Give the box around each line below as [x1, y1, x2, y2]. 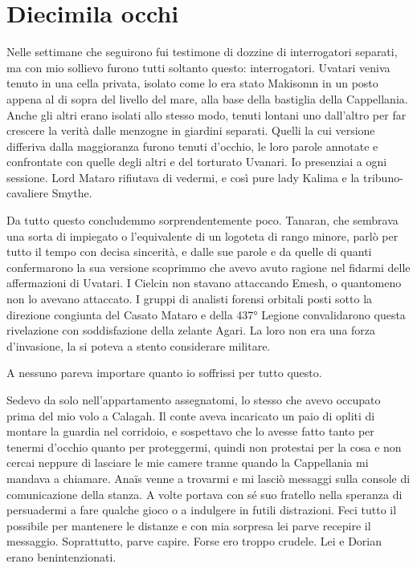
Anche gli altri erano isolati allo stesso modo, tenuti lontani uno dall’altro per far [6, 106, 407, 123]
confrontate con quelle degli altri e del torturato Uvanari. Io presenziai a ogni [6, 153, 387, 170]
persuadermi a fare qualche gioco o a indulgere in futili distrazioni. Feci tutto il [6, 501, 397, 518]
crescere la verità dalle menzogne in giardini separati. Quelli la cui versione [6, 122, 375, 139]
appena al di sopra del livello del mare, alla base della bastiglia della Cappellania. [6, 90, 408, 107]
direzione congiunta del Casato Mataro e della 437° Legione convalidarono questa [6, 306, 406, 323]
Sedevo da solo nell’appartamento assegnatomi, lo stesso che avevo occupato [6, 392, 381, 408]
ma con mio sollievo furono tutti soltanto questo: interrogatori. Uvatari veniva [6, 59, 390, 75]
